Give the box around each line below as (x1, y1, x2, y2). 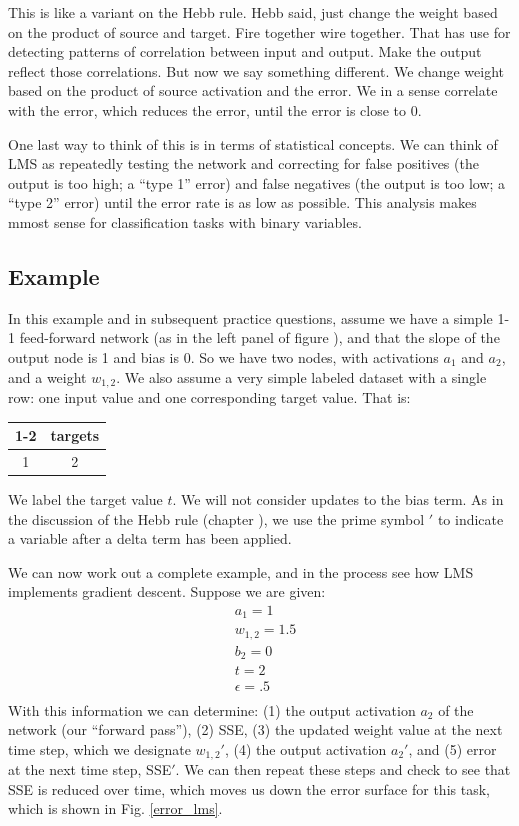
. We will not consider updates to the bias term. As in (172, 489, 504, 509)
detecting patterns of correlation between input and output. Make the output (8, 41, 482, 62)
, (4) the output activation (224, 738, 387, 759)
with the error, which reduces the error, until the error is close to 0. (8, 99, 422, 120)
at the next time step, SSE (8, 759, 172, 780)
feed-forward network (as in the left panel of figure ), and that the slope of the (19, 327, 500, 348)
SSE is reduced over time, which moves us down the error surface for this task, (8, 778, 490, 799)
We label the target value (8, 489, 163, 509)
